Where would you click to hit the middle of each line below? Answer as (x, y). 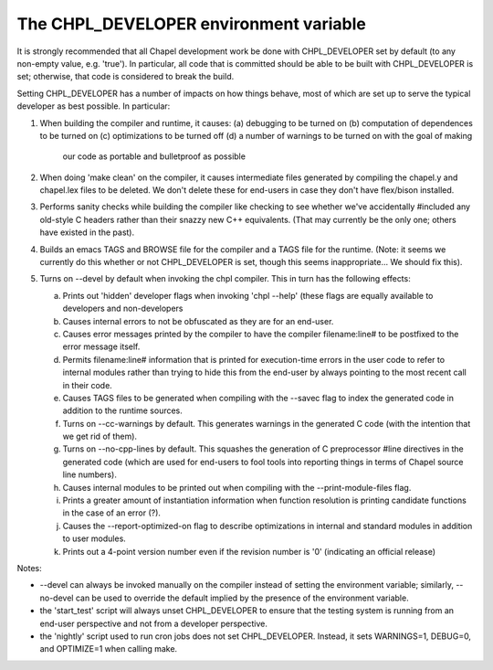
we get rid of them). (100, 436)
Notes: (29, 568)
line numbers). (90, 474)
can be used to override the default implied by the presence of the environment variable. (242, 598)
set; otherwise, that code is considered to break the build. (126, 77)
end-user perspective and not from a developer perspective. (154, 623)
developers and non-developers (123, 308)
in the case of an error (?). (112, 513)
